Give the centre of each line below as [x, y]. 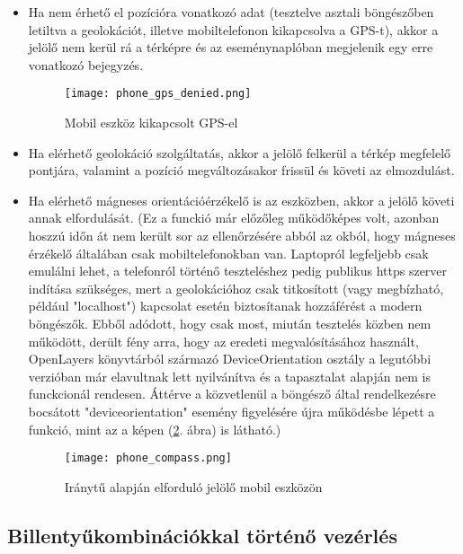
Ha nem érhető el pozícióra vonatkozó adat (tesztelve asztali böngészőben [231, 12]
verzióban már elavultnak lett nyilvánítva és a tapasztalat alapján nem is [229, 376]
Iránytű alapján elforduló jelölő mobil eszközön [193, 486]
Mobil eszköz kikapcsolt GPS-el [151, 123]
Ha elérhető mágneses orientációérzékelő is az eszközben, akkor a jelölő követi [241, 200]
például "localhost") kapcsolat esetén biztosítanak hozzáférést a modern [225, 306]
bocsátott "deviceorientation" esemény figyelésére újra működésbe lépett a [231, 411]
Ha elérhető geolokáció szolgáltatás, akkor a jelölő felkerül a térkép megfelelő [240, 152]
